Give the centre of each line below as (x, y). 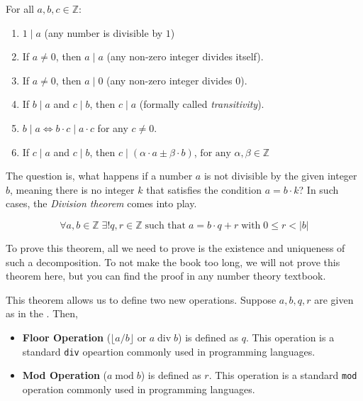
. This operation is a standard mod (283, 375)
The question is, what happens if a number (99, 176)
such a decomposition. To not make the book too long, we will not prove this (173, 262)
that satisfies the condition (204, 189)
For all (20, 9)
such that (166, 225)
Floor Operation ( (67, 337)
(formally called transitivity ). (202, 104)
